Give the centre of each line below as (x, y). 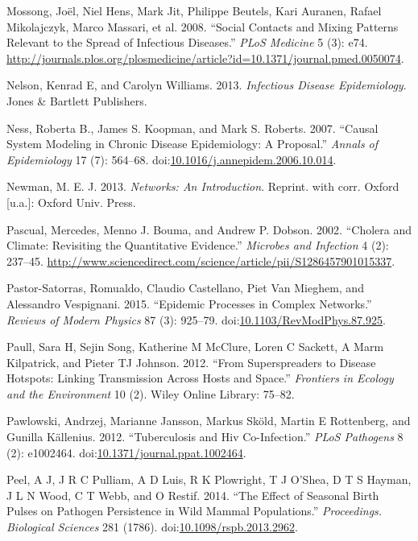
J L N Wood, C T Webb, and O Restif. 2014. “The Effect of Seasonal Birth (193, 495)
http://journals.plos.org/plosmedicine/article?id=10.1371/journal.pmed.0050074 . (205, 58)
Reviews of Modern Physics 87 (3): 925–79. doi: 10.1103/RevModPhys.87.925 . (196, 319)
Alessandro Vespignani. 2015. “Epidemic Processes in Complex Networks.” (189, 303)
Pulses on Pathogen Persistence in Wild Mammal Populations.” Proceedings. (195, 511)
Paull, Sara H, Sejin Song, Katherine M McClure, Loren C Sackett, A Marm (195, 347)
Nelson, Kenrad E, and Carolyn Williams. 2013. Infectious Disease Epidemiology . (207, 85)
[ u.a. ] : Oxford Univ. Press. (71, 202)
